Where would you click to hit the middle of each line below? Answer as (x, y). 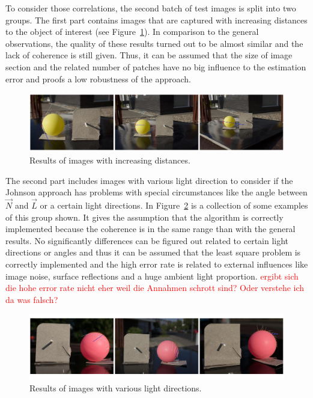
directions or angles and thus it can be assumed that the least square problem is (153, 252)
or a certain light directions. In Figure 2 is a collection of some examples (174, 205)
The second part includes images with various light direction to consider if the (149, 180)
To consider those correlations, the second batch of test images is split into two (151, 8)
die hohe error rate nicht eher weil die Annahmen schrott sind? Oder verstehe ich (155, 288)
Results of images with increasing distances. (110, 160)
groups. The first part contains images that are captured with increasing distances (156, 20)
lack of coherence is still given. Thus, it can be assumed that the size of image (149, 55)
